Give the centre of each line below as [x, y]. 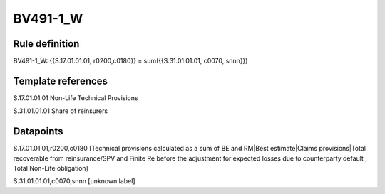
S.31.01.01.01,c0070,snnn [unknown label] [74, 181]
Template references [61, 81]
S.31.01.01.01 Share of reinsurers [61, 111]
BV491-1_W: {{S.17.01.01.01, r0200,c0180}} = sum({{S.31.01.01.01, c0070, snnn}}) [130, 61]
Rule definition [46, 44]
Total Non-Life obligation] [51, 168]
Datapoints [38, 131]
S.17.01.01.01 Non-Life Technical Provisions [76, 98]
